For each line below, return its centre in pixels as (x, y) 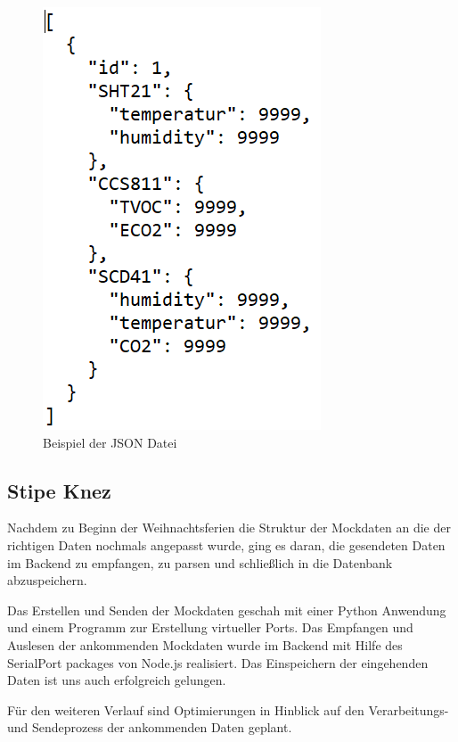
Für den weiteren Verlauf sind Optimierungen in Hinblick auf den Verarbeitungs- (228, 709)
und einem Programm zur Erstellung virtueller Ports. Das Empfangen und (210, 627)
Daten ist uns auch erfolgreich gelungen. (117, 680)
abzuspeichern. (47, 580)
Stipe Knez (59, 490)
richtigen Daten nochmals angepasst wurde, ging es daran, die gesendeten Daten (226, 544)
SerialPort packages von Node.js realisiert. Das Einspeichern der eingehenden (218, 662)
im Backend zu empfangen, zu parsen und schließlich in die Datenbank (200, 562)
